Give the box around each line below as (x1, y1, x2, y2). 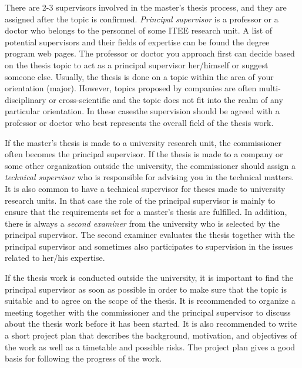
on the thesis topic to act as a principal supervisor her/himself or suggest (5, 58, 269, 71)
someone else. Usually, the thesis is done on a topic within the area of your (5, 70, 274, 82)
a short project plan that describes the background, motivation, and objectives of (5, 329, 297, 342)
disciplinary (5, 93, 46, 105)
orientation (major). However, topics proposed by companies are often (5, 82, 257, 94)
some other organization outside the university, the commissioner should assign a (5, 159, 296, 171)
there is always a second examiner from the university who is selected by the (5, 217, 280, 229)
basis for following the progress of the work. (5, 352, 162, 364)
